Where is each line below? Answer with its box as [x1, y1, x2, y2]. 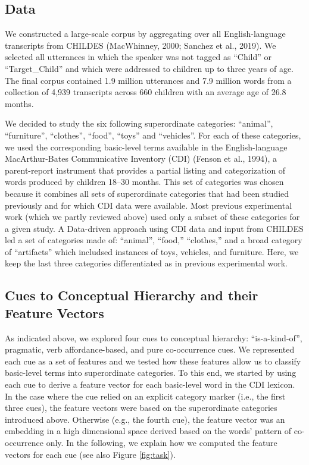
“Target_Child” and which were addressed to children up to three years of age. [5, 62, 294, 74]
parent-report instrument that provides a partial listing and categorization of [5, 164, 286, 176]
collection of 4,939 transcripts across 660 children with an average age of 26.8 [5, 86, 286, 98]
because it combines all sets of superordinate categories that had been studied [5, 187, 289, 199]
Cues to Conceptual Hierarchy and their [5, 286, 258, 304]
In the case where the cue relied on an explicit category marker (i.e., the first [5, 389, 286, 402]
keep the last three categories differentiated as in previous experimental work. [5, 257, 288, 269]
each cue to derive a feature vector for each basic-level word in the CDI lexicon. [5, 378, 295, 391]
